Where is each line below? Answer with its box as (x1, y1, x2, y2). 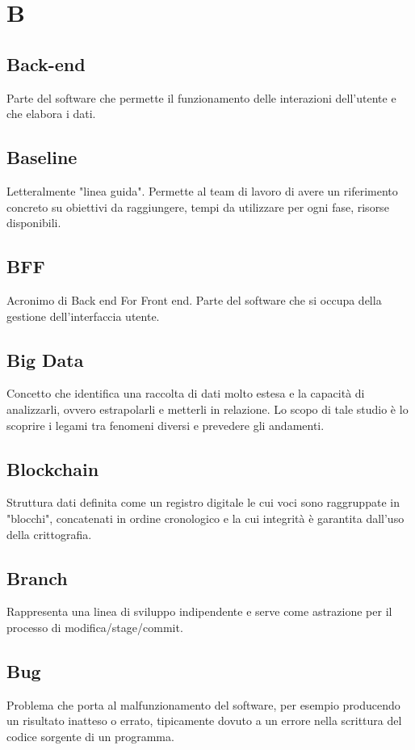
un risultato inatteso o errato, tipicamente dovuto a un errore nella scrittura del (6, 712, 402, 729)
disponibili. (6, 214, 61, 231)
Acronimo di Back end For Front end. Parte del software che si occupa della (6, 291, 382, 308)
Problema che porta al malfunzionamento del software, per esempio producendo (6, 696, 400, 713)
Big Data (6, 347, 84, 372)
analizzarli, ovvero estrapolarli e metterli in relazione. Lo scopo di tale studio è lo (6, 400, 409, 417)
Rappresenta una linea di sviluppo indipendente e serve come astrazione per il (6, 603, 392, 620)
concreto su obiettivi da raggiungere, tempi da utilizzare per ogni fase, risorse (6, 198, 389, 215)
